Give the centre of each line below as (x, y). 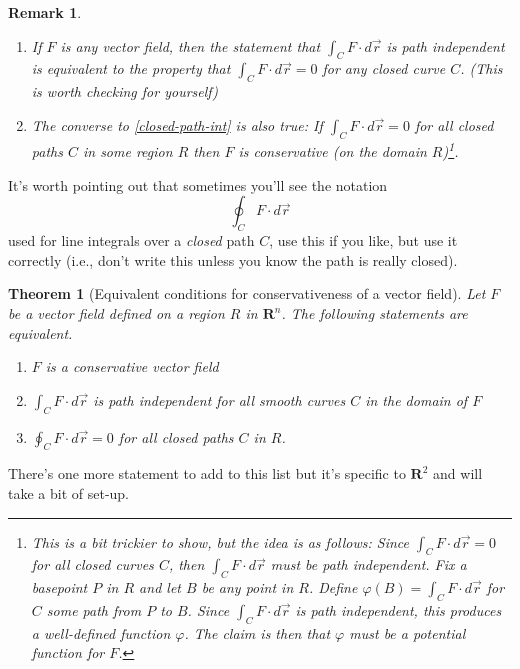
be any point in (247, 587)
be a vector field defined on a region (116, 313)
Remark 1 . (45, 12)
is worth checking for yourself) (125, 91)
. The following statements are (374, 313)
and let (160, 587)
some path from (94, 609)
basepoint (59, 587)
